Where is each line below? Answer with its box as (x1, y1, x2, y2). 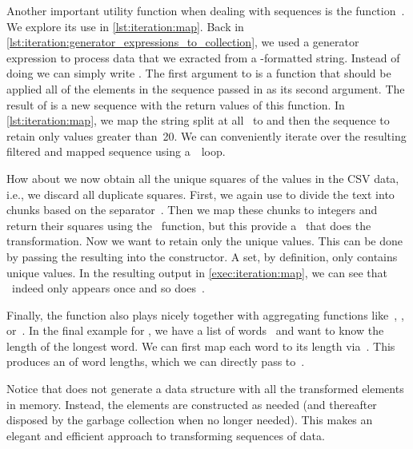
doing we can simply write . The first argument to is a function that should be (6, 65, 391, 81)
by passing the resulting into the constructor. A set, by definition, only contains (6, 248, 398, 264)
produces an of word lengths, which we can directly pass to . (6, 353, 305, 370)
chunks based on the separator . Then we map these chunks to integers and (6, 201, 378, 218)
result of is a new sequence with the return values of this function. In (6, 96, 345, 113)
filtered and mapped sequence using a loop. (6, 143, 226, 160)
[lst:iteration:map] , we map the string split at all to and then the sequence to (6, 112, 390, 129)
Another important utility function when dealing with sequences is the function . (6, 2, 405, 18)
